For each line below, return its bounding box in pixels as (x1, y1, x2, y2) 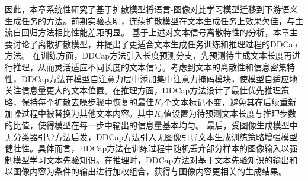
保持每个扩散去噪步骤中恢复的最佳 (21, 95, 154, 108)
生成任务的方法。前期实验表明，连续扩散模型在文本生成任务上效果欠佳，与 (5, 14, 295, 27)
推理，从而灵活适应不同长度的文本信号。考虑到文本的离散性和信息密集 (12, 60, 287, 73)
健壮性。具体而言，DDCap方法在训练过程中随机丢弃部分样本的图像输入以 (5, 142, 290, 154)
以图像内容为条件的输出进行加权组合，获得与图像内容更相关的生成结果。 (5, 165, 287, 177)
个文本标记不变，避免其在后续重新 (163, 95, 297, 108)
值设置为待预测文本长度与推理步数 (163, 107, 297, 119)
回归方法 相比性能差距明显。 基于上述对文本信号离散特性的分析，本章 (21, 26, 290, 38)
